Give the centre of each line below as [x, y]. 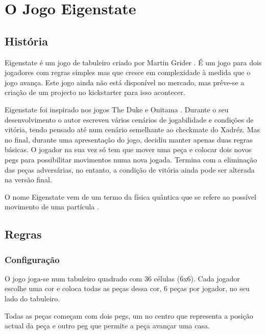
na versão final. [28, 180]
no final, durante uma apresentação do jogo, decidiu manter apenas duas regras [129, 139]
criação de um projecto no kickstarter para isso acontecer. [95, 92]
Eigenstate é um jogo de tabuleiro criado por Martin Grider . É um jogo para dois [133, 62]
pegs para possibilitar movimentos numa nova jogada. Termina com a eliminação [131, 159]
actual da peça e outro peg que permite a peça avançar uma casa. [107, 326]
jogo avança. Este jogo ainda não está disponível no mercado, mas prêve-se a [125, 82]
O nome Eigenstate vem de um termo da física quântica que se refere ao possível [130, 196]
